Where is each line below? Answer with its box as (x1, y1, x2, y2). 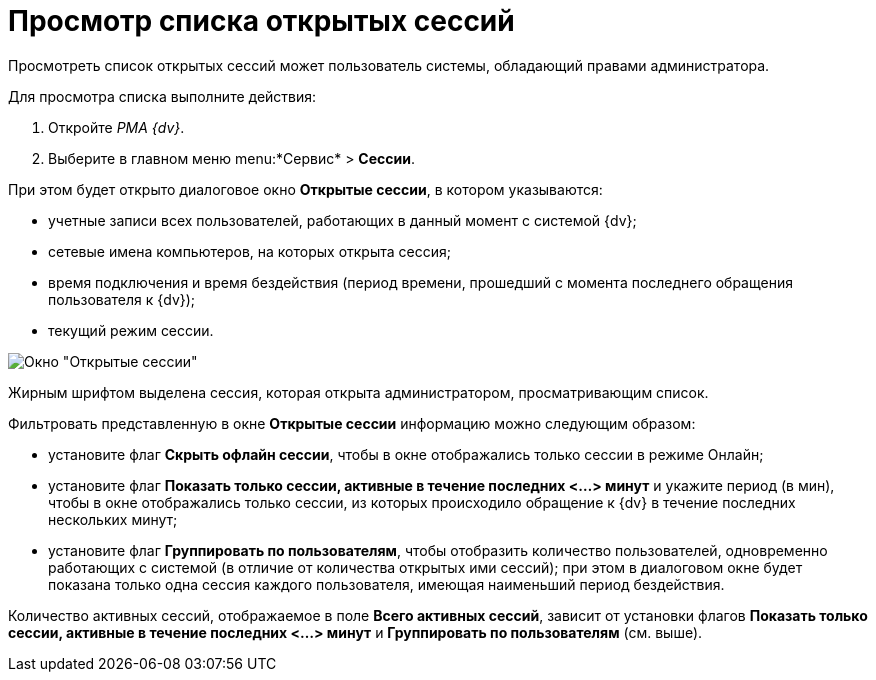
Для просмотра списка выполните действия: (8, 87, 317, 105)
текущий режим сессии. (48, 321, 214, 339)
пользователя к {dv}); (48, 290, 196, 308)
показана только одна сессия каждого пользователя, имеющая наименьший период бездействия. (48, 575, 725, 593)
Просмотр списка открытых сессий (8, 4, 515, 38)
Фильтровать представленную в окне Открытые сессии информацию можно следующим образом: (8, 414, 696, 432)
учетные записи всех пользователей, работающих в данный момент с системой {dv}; (48, 211, 637, 229)
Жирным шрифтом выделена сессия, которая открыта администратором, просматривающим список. (8, 383, 709, 401)
